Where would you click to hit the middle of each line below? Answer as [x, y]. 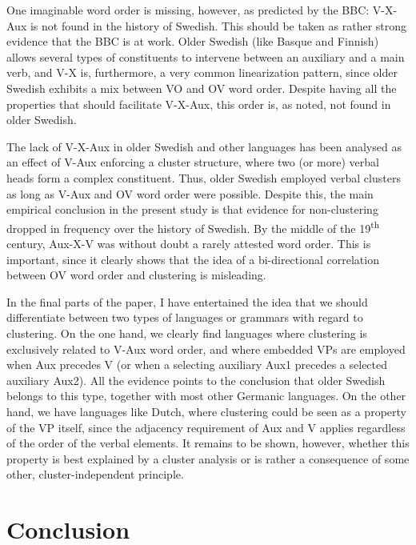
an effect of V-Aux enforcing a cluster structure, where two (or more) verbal [193, 162]
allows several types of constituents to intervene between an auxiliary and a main [206, 56]
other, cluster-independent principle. [95, 474]
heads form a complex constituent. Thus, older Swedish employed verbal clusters [204, 177]
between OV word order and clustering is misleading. [136, 275]
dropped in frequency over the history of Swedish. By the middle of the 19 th [193, 226]
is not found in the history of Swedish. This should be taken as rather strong [218, 25]
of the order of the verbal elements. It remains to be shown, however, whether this [208, 443]
